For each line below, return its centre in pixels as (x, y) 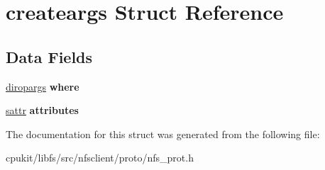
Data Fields (49, 56)
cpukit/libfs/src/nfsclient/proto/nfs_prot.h (100, 158)
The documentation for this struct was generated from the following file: (163, 134)
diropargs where (43, 86)
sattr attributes (42, 110)
